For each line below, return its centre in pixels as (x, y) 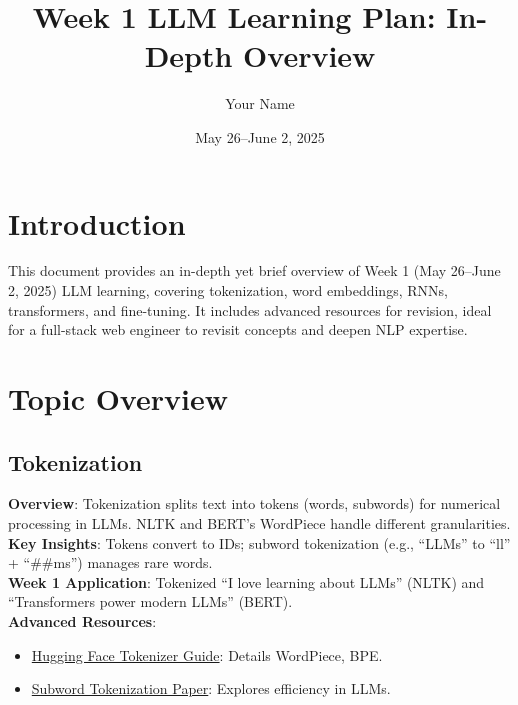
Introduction (97, 222)
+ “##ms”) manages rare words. (110, 562)
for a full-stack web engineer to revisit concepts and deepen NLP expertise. (238, 329)
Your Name (260, 103)
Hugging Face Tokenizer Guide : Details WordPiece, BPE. (207, 654)
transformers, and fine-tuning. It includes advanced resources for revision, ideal (250, 309)
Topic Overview (118, 398)
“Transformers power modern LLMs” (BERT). (150, 601)
